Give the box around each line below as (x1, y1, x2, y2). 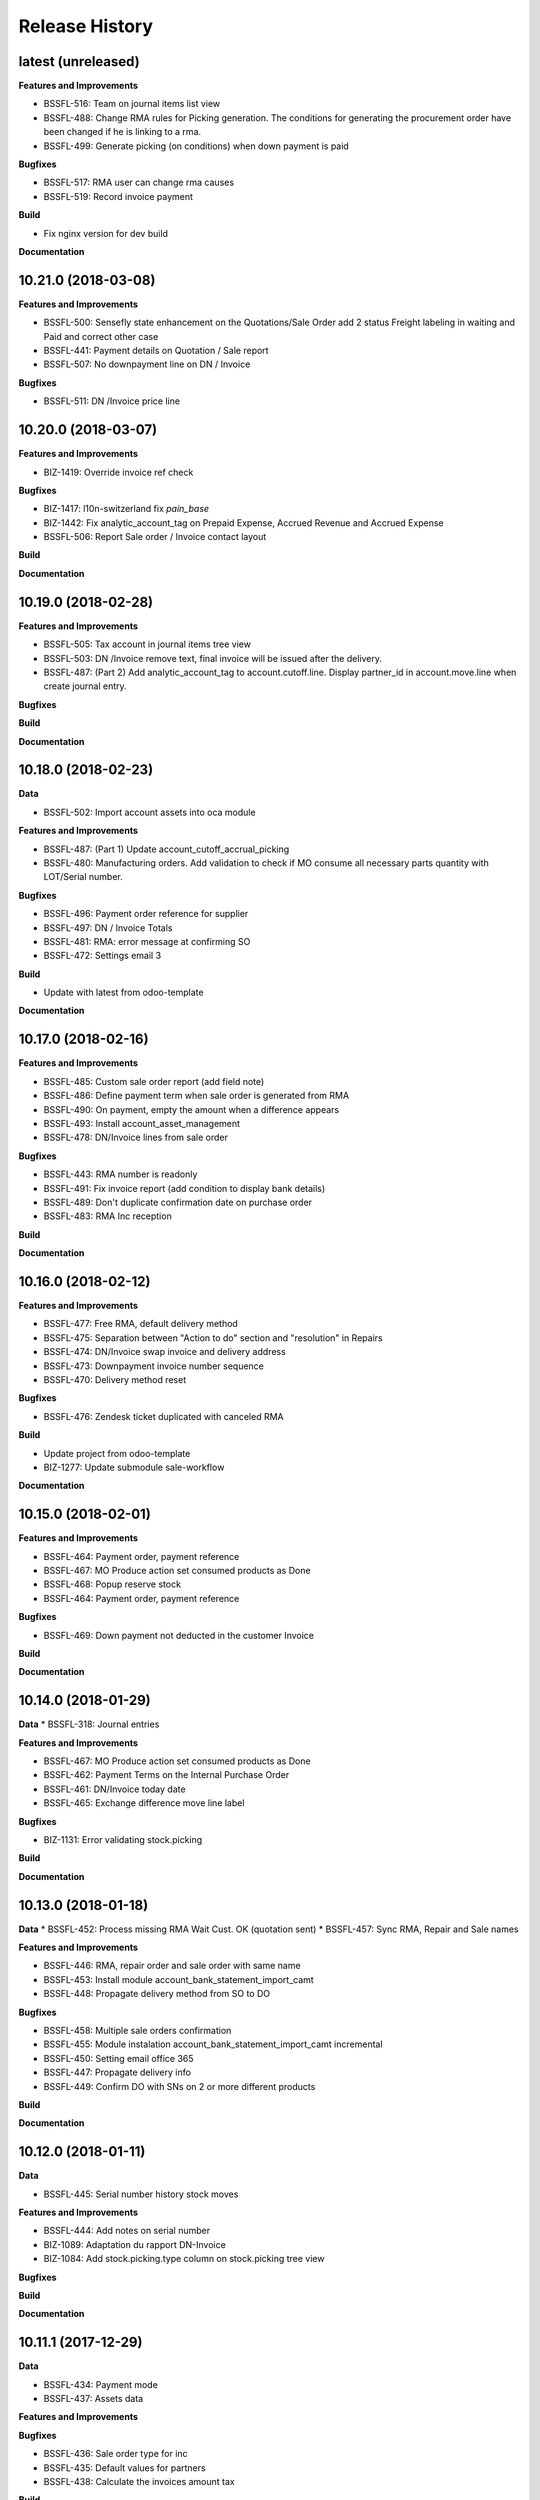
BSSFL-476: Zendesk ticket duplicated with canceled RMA (43, 1410, 284, 1422)
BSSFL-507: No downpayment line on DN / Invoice (43, 358, 251, 370)
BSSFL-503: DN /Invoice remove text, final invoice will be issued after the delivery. (43, 652, 382, 664)
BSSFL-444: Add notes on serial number (43, 2225, 210, 2237)
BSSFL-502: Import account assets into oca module (43, 806, 256, 818)
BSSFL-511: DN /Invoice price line (43, 395, 180, 407)
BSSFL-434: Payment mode (43, 2378, 159, 2390)
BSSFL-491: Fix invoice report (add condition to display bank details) (43, 1182, 326, 1194)
